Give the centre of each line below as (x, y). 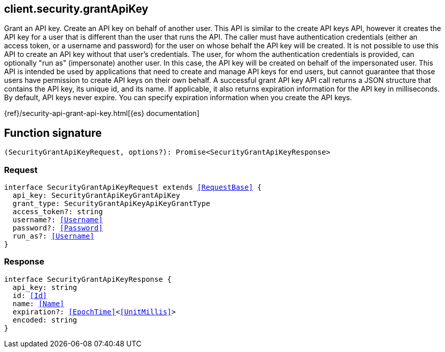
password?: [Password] (58, 228)
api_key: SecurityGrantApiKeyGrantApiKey (96, 196)
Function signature (53, 133)
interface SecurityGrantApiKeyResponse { (88, 279)
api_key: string (45, 287)
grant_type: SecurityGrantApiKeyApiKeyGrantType (111, 204)
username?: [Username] (58, 220)
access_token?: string (58, 212)
